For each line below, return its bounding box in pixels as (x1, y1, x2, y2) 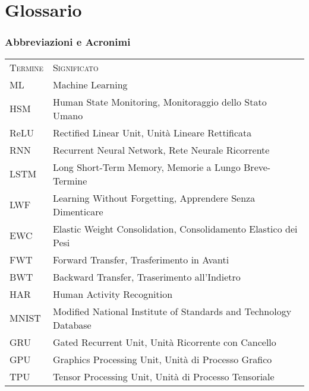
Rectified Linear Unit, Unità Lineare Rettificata (52, 125, 252, 139)
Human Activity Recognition (52, 287, 173, 301)
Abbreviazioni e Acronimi (5, 34, 131, 49)
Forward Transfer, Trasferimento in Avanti (52, 252, 229, 266)
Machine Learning (52, 77, 128, 91)
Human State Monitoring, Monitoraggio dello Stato (52, 94, 267, 109)
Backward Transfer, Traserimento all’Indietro (52, 269, 241, 284)
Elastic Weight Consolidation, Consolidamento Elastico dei (52, 221, 298, 236)
